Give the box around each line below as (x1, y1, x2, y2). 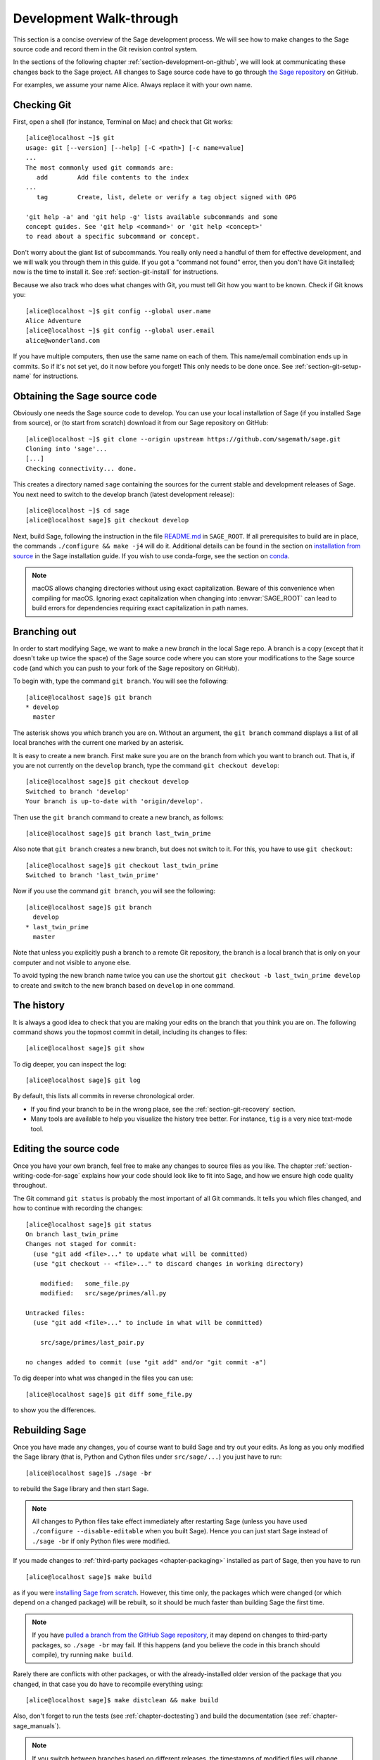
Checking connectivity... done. (25, 465, 137, 472)
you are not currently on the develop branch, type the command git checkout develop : (13, 761, 279, 769)
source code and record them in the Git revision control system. (13, 44, 198, 53)
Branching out (13, 625, 77, 637)
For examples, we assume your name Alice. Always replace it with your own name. (13, 81, 253, 89)
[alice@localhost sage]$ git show (25, 1044, 144, 1052)
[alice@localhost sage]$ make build (25, 1573, 152, 1580)
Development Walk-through (13, 11, 179, 26)
